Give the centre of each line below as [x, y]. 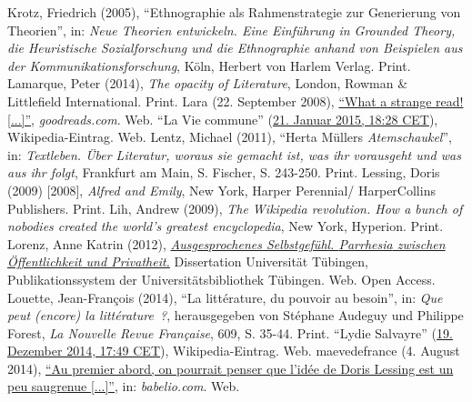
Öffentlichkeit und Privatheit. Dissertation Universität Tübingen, [188, 261]
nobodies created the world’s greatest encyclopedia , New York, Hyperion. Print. [226, 226]
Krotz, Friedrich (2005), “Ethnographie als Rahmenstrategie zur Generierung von [234, 12]
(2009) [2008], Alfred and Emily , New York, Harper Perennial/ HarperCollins [221, 190]
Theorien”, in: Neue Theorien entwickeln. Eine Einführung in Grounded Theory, [231, 30]
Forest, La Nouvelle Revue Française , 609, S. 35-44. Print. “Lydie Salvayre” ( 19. [230, 332]
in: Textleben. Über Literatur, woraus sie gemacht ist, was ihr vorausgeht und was [234, 154]
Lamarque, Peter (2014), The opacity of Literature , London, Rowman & [208, 83]
